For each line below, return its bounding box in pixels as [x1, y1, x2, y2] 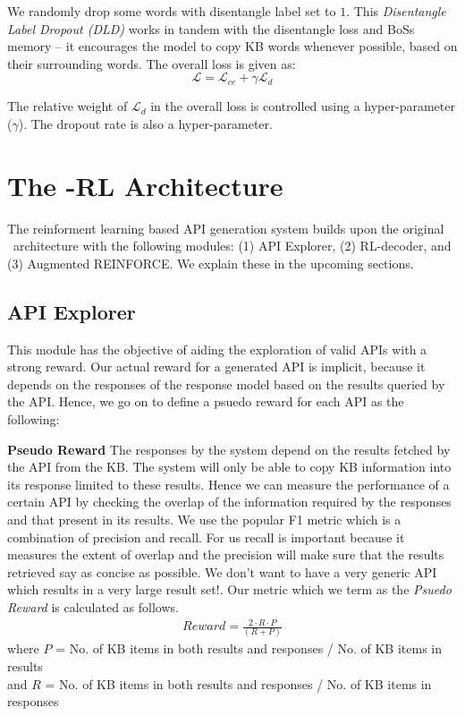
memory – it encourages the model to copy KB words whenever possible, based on [7, 37, 458, 55]
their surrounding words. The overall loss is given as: [7, 54, 296, 72]
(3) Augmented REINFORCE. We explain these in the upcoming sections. [7, 253, 414, 272]
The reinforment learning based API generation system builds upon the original [7, 218, 444, 237]
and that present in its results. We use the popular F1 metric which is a [7, 510, 402, 529]
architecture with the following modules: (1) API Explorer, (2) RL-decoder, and [13, 236, 452, 255]
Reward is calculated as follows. [7, 597, 179, 616]
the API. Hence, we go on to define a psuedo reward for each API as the [7, 392, 404, 411]
